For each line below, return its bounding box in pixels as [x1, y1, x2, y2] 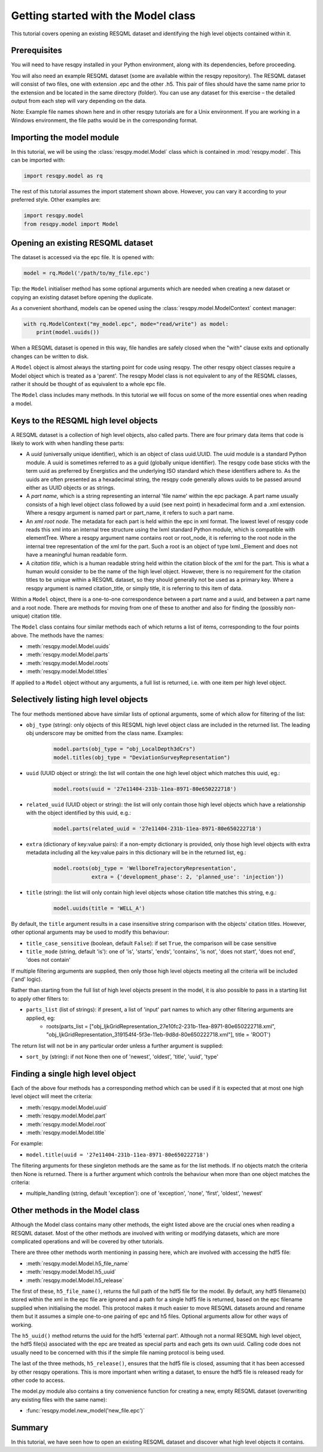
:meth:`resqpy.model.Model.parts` [26, 651, 110, 658]
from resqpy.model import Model [23, 220, 119, 227]
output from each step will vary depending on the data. [11, 98, 147, 105]
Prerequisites [11, 45, 62, 56]
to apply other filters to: [11, 995, 69, 1002]
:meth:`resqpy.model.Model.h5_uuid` [26, 1268, 117, 1275]
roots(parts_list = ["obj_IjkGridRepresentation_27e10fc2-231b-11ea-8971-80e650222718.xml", [46, 1023, 276, 1030]
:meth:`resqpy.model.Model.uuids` [26, 643, 111, 650]
